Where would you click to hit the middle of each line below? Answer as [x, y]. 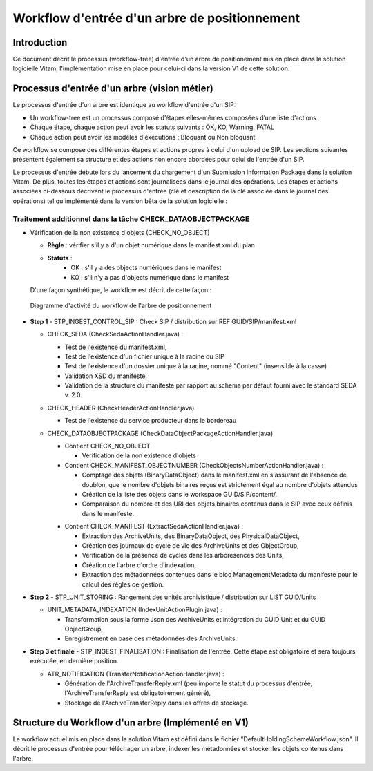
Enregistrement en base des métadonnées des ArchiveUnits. [151, 638]
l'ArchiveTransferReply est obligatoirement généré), [138, 693]
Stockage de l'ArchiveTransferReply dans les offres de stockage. [156, 703]
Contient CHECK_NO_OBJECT [107, 446]
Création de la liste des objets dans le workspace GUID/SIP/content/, [180, 494]
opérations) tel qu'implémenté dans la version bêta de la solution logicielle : [120, 201]
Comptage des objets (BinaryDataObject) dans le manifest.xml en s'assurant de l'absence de [214, 475]
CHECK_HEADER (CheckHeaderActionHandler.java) [121, 408]
